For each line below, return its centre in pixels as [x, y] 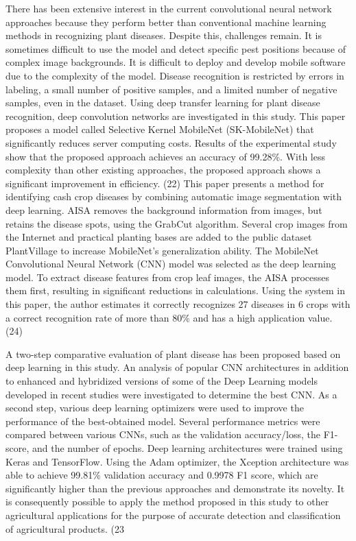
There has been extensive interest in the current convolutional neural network [169, 8]
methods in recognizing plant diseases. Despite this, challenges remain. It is [164, 35]
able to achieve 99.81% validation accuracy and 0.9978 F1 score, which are [162, 475]
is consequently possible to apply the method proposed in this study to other [167, 502]
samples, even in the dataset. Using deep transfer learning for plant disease [163, 103]
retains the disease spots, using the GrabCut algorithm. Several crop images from [177, 223]
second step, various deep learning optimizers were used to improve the [155, 408]
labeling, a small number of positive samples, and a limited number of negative [171, 89]
